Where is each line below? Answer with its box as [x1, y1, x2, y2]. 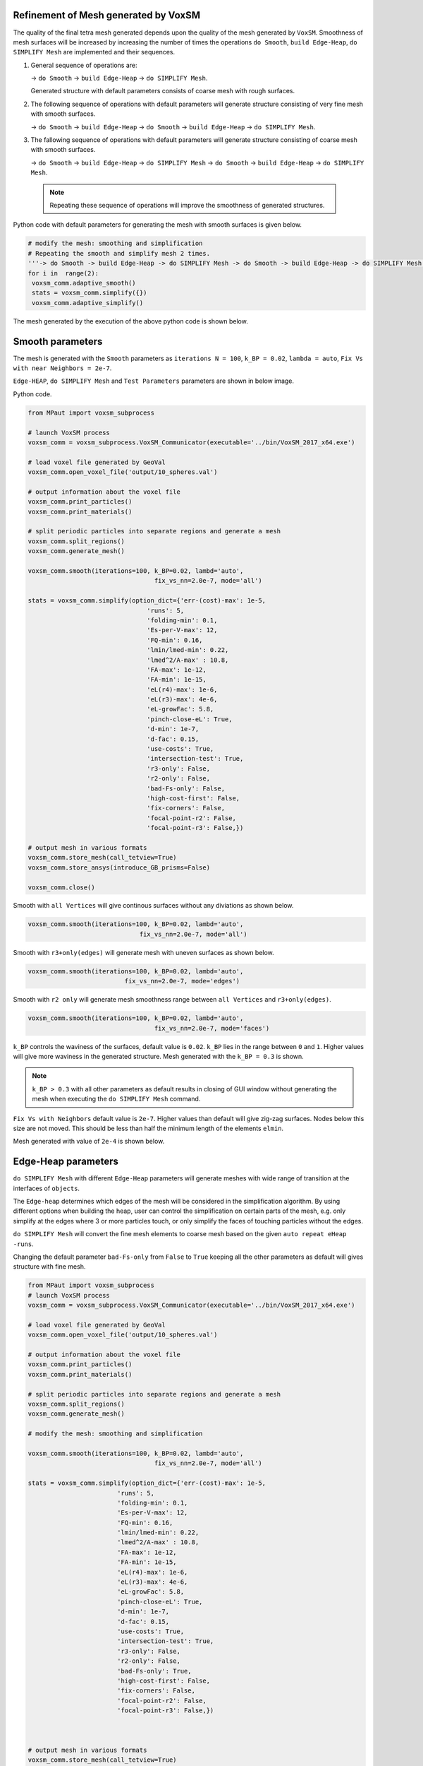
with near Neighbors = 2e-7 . [13, 364, 112, 372]
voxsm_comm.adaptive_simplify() [32, 299, 144, 307]
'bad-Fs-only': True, [116, 1667, 192, 1675]
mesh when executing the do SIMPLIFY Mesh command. [32, 1095, 201, 1103]
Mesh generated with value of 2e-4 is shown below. [13, 1137, 165, 1146]
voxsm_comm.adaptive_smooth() [32, 279, 137, 287]
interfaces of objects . [13, 1184, 80, 1192]
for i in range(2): [27, 269, 99, 277]
